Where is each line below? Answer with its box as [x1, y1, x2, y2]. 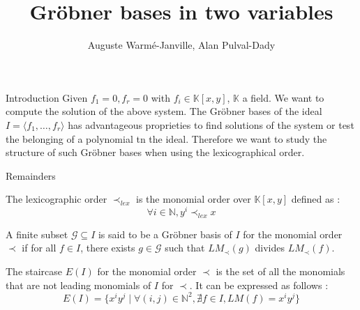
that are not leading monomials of [6, 277, 151, 292]
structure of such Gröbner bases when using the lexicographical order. [6, 145, 305, 160]
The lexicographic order [6, 192, 107, 206]
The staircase [6, 263, 63, 278]
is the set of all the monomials [216, 263, 345, 278]
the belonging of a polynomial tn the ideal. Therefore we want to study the [6, 131, 327, 146]
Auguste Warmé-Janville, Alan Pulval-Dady [87, 38, 276, 52]
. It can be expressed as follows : [189, 277, 329, 292]
